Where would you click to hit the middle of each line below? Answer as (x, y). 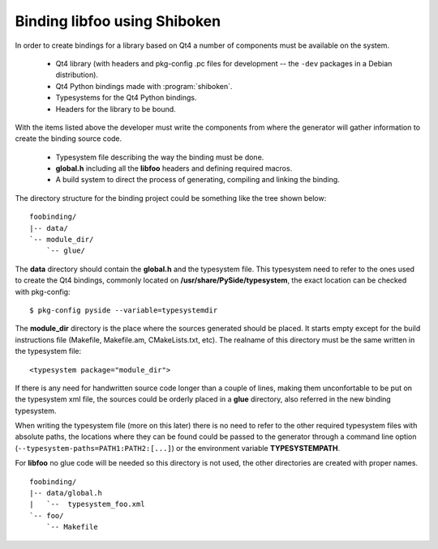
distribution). (77, 75)
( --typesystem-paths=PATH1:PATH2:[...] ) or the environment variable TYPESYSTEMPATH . (178, 448)
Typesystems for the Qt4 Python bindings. (126, 98)
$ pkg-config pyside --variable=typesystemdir (124, 310)
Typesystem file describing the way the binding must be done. (160, 157)
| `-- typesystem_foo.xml (87, 504)
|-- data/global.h (66, 493)
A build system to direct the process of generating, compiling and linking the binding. (198, 180)
